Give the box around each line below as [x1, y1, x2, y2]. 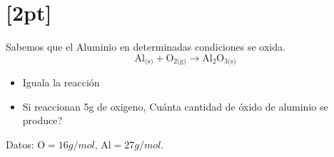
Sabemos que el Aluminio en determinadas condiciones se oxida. [6, 39, 285, 54]
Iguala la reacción [22, 75, 100, 90]
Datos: [6, 136, 34, 151]
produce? [22, 113, 63, 128]
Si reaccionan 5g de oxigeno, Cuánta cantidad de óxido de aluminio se [22, 98, 328, 113]
